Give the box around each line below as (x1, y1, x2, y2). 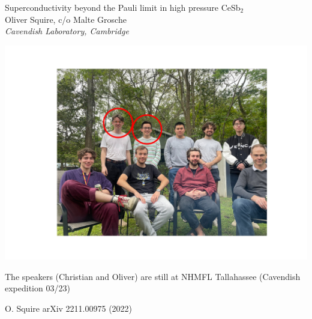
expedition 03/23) (5, 282, 70, 294)
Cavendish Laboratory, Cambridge (5, 25, 129, 37)
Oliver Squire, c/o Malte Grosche (5, 13, 127, 25)
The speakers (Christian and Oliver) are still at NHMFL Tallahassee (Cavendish (5, 270, 301, 282)
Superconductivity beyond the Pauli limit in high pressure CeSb (5, 1, 241, 13)
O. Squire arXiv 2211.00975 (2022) (5, 302, 133, 314)
